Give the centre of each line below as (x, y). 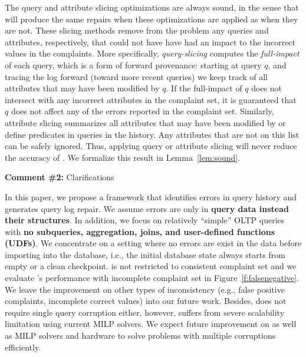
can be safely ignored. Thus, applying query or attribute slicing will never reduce (151, 146)
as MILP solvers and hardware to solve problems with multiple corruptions (140, 335)
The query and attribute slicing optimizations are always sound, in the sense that (152, 7)
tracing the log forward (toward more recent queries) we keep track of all (136, 76)
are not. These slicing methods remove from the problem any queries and (137, 30)
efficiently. (23, 347)
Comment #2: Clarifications (60, 177)
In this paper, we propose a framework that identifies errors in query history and (151, 196)
